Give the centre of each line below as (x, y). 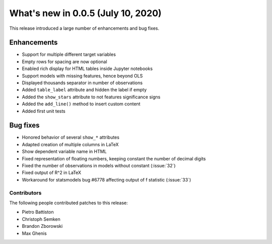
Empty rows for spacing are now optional (65, 62)
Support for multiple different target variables (69, 54)
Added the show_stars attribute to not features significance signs (91, 97)
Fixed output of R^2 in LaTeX (52, 173)
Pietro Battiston (38, 212)
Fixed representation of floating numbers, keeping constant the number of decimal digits (114, 158)
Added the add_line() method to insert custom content (81, 104)
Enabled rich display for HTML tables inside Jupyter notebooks (87, 69)
